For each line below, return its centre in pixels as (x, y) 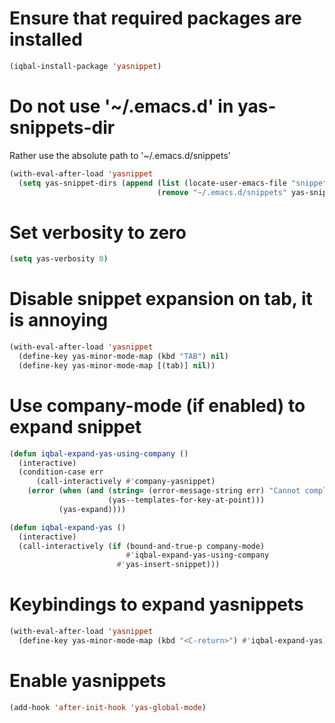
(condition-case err (61, 472)
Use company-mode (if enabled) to (157, 405)
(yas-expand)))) (92, 509)
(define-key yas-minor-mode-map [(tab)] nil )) (117, 365)
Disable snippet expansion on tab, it (161, 299)
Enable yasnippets (88, 681)
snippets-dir (62, 128)
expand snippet (75, 426)
